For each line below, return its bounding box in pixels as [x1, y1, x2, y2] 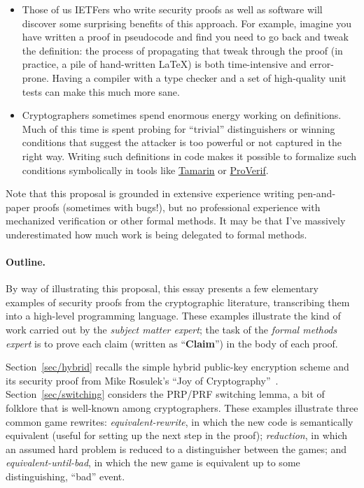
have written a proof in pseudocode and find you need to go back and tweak [22, 29, 349, 44]
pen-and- [297, 186, 336, 201]
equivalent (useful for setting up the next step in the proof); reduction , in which [6, 428, 348, 443]
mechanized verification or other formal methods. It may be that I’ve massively [6, 213, 346, 228]
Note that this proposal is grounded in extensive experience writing [6, 186, 295, 201]
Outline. [6, 254, 46, 269]
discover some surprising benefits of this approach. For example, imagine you [22, 15, 352, 30]
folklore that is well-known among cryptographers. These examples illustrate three [6, 401, 358, 415]
